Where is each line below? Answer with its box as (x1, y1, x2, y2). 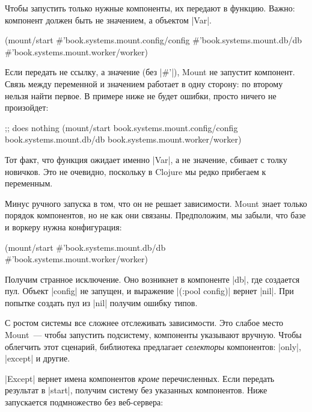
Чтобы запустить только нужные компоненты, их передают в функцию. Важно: (5, 2, 295, 14)
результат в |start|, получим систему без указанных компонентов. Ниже (5, 384, 268, 396)
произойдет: (5, 101, 49, 114)
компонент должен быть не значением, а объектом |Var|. (5, 13, 212, 26)
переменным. (5, 177, 53, 189)
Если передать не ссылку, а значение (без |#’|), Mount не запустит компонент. (5, 66, 295, 78)
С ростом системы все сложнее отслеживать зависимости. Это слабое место (5, 316, 284, 329)
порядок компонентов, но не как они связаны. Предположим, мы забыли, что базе (5, 209, 306, 221)
